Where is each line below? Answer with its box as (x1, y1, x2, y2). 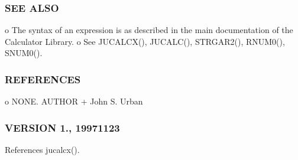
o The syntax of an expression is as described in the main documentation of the (5, 24, 293, 36)
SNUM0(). (5, 47, 43, 59)
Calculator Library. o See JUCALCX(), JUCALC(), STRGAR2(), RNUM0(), (5, 35, 285, 47)
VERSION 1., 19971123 (5, 120, 120, 135)
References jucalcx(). (5, 143, 80, 156)
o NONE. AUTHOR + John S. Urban (5, 95, 143, 107)
